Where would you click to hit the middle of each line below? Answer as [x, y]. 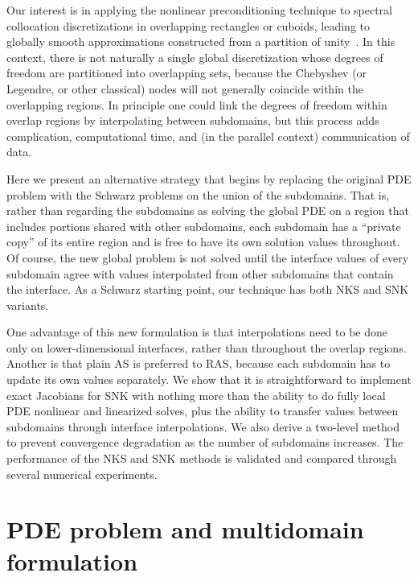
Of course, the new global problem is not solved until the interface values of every [208, 257]
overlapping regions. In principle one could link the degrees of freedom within [197, 104]
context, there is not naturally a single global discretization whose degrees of [195, 57]
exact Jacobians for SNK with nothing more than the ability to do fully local [196, 395]
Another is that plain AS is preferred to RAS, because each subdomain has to [199, 363]
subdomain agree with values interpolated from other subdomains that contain [200, 273]
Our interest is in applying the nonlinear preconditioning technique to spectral [199, 10]
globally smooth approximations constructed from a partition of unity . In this [201, 41]
